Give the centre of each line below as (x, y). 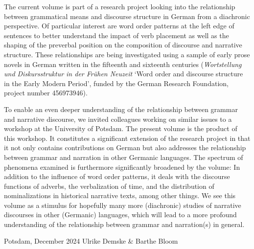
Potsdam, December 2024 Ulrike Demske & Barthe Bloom (91, 240)
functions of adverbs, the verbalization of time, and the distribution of (109, 186)
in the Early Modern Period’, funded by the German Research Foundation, (116, 83)
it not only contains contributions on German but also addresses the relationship (125, 147)
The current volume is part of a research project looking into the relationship (120, 6)
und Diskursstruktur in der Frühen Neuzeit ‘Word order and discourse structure (124, 74)
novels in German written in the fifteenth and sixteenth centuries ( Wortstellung (123, 64)
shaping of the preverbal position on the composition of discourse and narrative (123, 45)
